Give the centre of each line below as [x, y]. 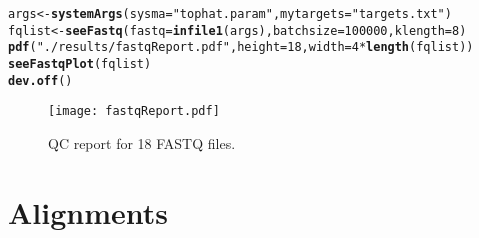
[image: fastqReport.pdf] [134, 111]
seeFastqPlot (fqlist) [80, 63]
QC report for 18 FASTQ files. [142, 142]
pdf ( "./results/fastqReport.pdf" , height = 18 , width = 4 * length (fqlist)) [241, 47]
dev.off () [40, 80]
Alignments [88, 211]
